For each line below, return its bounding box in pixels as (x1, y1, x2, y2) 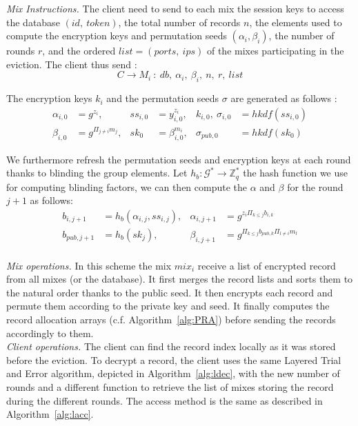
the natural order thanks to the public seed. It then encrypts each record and (6, 285, 333, 299)
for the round (287, 179, 344, 194)
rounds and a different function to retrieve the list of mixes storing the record (6, 380, 334, 394)
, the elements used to (249, 14, 342, 29)
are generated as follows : (230, 91, 337, 105)
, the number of (268, 28, 335, 43)
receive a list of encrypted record (197, 258, 336, 272)
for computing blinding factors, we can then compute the (6, 179, 248, 194)
